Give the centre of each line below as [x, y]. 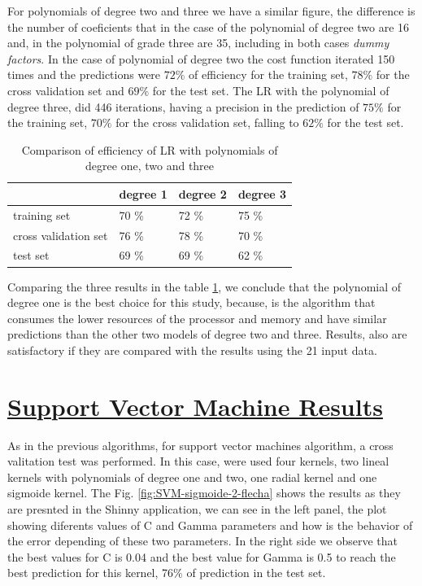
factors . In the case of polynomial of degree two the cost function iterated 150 [201, 58]
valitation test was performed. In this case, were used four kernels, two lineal [198, 461]
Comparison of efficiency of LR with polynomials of [150, 149]
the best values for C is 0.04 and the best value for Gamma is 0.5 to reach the [202, 556]
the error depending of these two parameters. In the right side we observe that [203, 541]
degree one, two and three [150, 166]
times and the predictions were [84, 74]
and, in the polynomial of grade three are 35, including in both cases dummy [198, 43]
